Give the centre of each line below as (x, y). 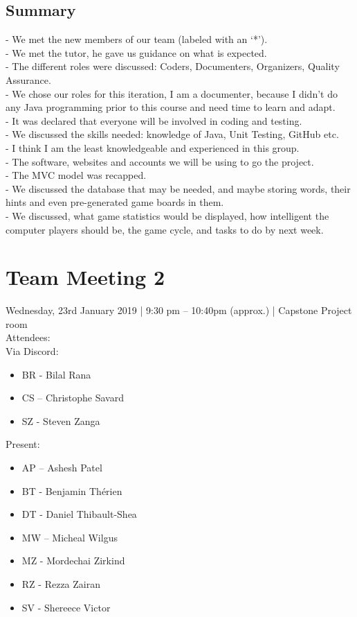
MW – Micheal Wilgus (70, 537)
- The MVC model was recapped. (76, 175)
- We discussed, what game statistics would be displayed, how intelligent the (167, 215)
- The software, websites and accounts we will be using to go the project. (160, 161)
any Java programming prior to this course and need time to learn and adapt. (171, 107)
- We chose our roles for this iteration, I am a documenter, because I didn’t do (172, 93)
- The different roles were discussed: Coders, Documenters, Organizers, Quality (173, 66)
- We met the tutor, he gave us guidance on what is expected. (136, 52)
